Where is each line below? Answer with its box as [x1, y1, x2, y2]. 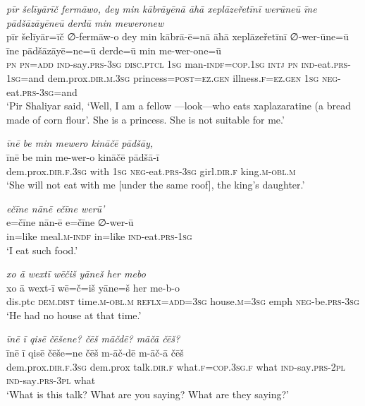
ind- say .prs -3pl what [6, 373, 96, 388]
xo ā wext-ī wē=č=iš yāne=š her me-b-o [6, 280, 180, 294]
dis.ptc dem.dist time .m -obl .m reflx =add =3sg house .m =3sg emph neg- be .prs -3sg [6, 294, 359, 309]
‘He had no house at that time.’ [6, 307, 142, 322]
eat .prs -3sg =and [6, 84, 78, 99]
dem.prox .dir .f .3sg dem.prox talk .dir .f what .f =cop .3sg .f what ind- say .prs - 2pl [6, 359, 345, 374]
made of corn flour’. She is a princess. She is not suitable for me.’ [6, 112, 285, 126]
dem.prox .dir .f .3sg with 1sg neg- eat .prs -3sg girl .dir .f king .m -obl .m [6, 163, 296, 178]
